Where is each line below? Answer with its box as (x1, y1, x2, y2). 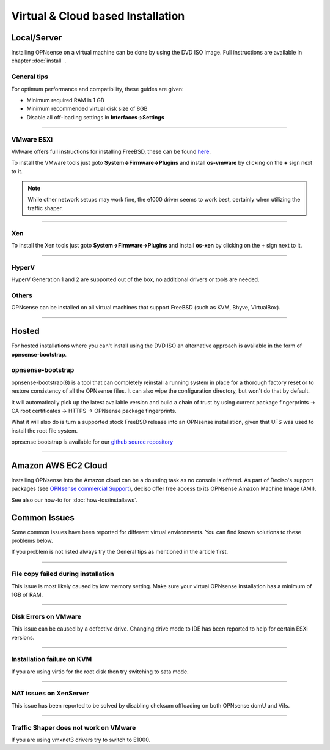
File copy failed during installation (11, 570, 114, 578)
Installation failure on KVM (11, 655, 92, 664)
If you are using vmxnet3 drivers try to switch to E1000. (11, 736, 151, 743)
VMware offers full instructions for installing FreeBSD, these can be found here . (11, 148, 211, 155)
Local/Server (11, 32, 62, 43)
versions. (11, 634, 35, 641)
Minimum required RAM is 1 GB (26, 96, 105, 104)
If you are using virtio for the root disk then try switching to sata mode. (11, 668, 189, 675)
